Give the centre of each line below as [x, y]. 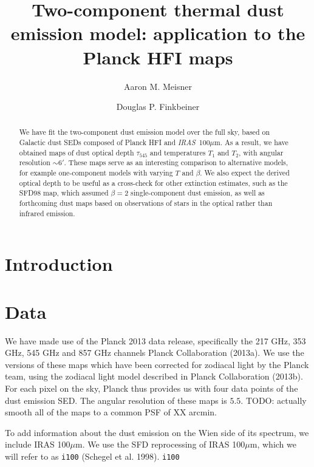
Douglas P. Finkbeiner [158, 107]
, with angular [261, 152]
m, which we [273, 444]
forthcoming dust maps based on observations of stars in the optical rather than [146, 203]
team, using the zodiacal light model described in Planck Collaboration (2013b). [154, 376]
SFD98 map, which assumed [64, 193]
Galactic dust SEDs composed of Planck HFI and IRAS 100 [114, 142]
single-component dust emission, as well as [198, 193]
